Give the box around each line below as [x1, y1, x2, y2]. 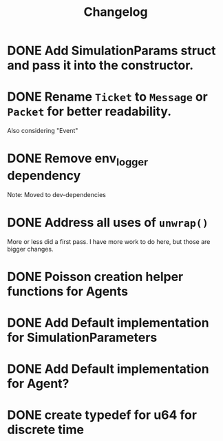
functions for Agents [7, 283, 129, 299]
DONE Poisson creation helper [7, 269, 184, 285]
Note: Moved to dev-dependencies [7, 190, 107, 198]
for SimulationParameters [7, 329, 158, 345]
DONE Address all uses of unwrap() [7, 214, 209, 230]
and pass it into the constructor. [7, 58, 194, 73]
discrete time [7, 422, 85, 438]
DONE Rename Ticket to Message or [7, 89, 208, 105]
